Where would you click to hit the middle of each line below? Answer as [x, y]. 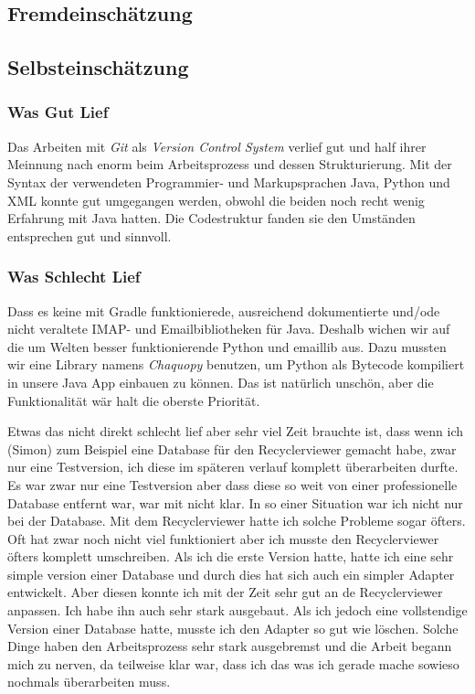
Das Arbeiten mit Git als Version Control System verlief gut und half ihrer [217, 146]
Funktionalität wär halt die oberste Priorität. [134, 400]
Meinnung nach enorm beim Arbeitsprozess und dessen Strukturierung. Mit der [230, 164]
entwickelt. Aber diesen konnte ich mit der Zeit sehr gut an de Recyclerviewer [225, 592]
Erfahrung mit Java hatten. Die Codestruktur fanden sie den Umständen [211, 218]
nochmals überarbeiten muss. [89, 682]
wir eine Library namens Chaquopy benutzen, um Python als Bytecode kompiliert [236, 364]
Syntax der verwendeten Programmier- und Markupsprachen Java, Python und [229, 182]
